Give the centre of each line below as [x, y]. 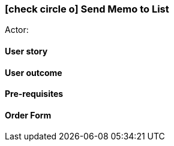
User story [26, 51]
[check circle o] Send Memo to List [87, 9]
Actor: [17, 30]
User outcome [34, 72]
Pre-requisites [34, 94]
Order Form [28, 115]
